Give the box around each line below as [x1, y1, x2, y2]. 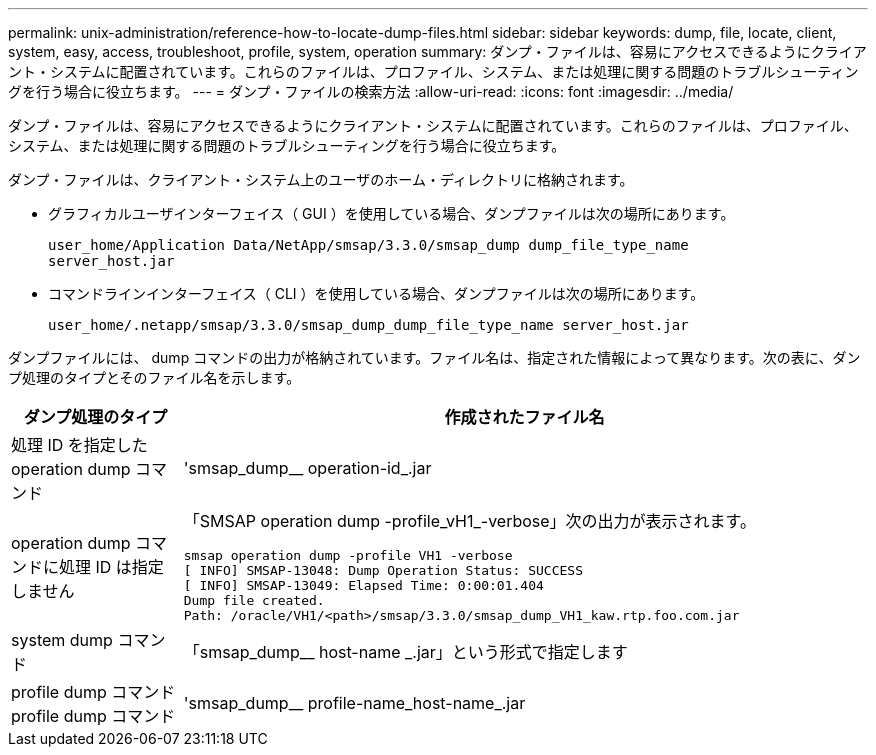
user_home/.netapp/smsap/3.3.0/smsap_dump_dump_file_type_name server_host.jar [48, 317, 689, 333]
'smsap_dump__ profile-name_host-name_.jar [183, 693, 526, 713]
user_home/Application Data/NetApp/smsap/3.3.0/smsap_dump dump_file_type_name [48, 237, 689, 253]
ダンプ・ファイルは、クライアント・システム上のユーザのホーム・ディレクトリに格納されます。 [8, 171, 634, 188]
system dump [11, 630, 113, 650]
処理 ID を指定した [11, 435, 148, 455]
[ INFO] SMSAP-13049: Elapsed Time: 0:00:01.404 [183, 578, 544, 593]
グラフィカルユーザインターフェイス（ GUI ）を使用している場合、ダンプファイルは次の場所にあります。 [48, 205, 735, 222]
